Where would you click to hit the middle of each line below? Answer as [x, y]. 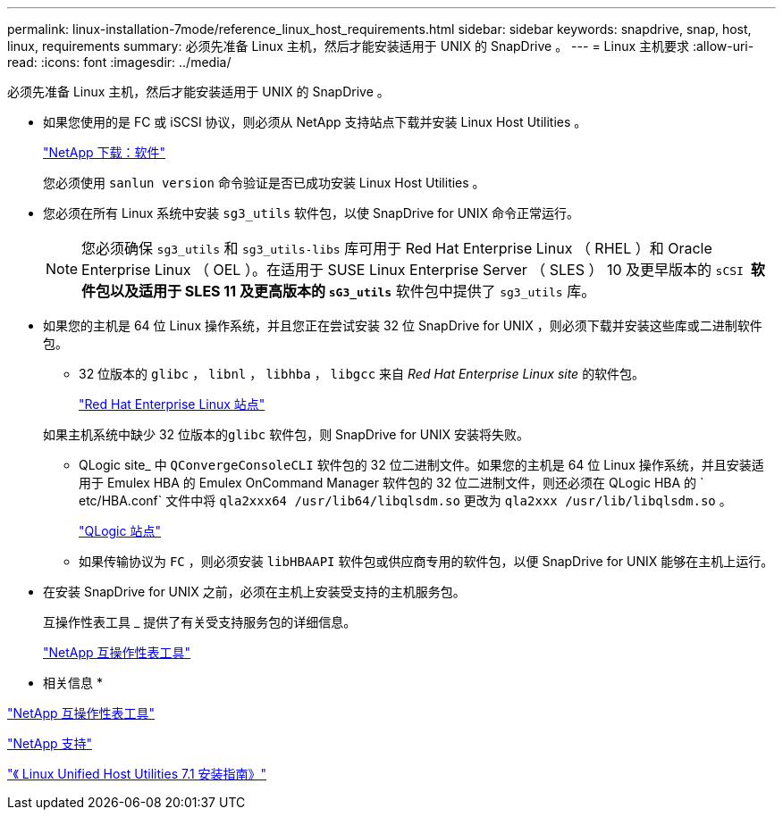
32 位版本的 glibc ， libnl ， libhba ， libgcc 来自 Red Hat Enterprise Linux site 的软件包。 [362, 374]
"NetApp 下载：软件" [105, 152]
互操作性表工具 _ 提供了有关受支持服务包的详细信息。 [200, 622]
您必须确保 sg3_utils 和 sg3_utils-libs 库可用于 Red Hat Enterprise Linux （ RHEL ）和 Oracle [397, 248]
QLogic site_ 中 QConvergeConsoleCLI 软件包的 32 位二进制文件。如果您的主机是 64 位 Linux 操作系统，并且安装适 [421, 465]
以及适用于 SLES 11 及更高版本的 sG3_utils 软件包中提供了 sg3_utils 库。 [353, 291]
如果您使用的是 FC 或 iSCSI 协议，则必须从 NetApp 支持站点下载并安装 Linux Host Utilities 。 [315, 122]
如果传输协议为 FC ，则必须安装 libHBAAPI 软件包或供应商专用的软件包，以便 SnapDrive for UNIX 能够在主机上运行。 [426, 561]
